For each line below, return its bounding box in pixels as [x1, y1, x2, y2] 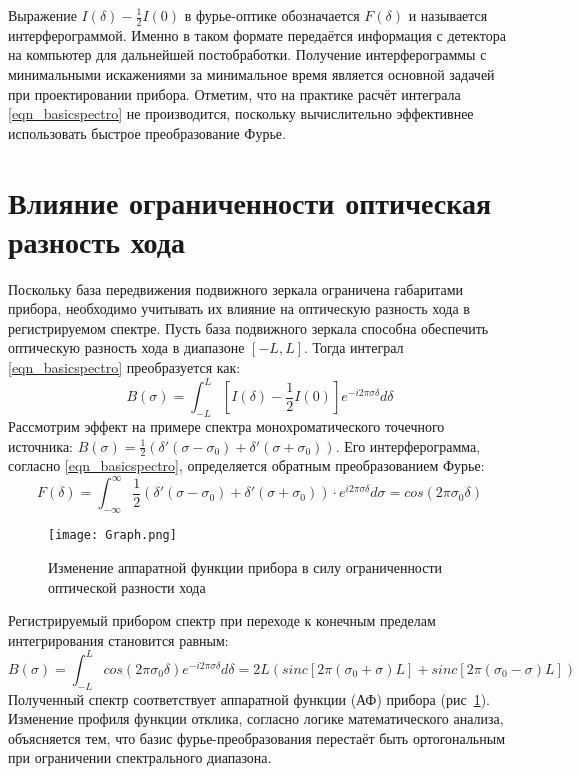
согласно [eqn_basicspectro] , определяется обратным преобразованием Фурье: [8, 455, 485, 476]
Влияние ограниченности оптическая [8, 181, 492, 222]
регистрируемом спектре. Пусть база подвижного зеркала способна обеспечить [8, 317, 489, 338]
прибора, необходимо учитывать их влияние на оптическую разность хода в [8, 298, 470, 319]
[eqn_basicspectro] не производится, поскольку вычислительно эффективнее [8, 103, 474, 124]
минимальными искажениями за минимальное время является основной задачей [8, 64, 495, 85]
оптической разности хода [48, 576, 206, 597]
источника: [8, 435, 73, 456]
